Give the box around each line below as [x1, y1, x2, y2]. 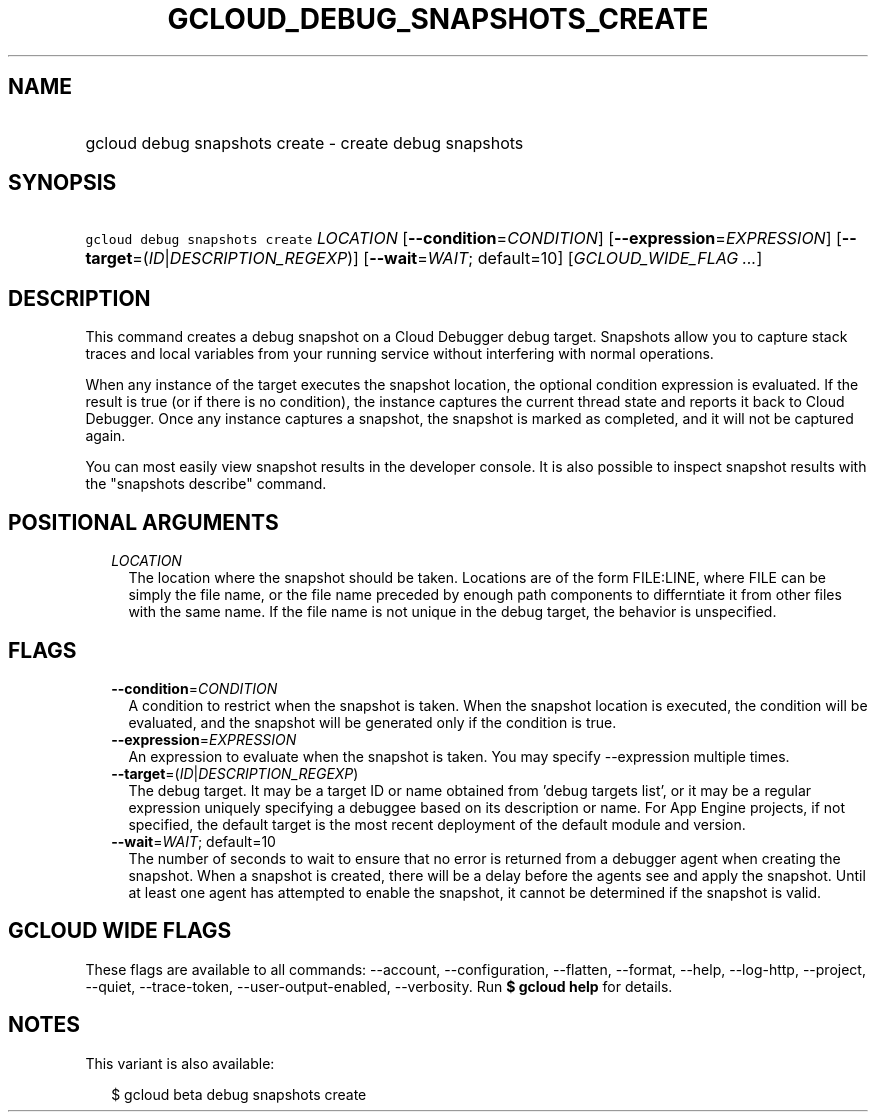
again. [85, 427, 126, 445]
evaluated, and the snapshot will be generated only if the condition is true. [128, 713, 617, 731]
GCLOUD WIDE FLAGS [8, 918, 232, 944]
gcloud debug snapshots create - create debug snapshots [85, 132, 524, 153]
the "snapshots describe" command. [85, 475, 327, 493]
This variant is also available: [85, 1054, 275, 1072]
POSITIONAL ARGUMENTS [8, 509, 279, 535]
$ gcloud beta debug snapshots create [111, 1085, 367, 1103]
